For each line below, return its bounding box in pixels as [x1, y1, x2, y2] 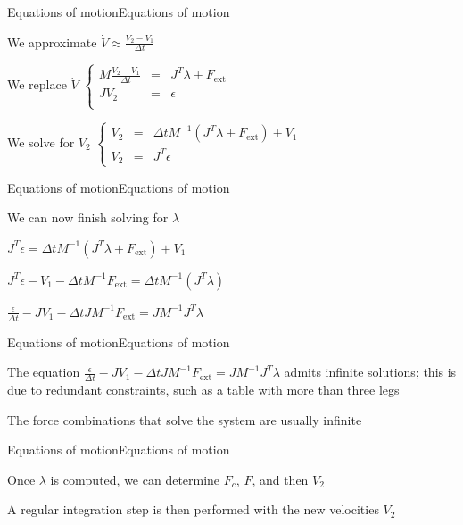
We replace [7, 75, 67, 94]
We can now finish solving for [7, 208, 169, 227]
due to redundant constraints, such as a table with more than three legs [7, 379, 400, 398]
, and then [252, 470, 309, 488]
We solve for [7, 132, 75, 151]
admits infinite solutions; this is [284, 362, 457, 381]
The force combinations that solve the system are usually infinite [7, 410, 362, 429]
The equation [7, 362, 80, 381]
